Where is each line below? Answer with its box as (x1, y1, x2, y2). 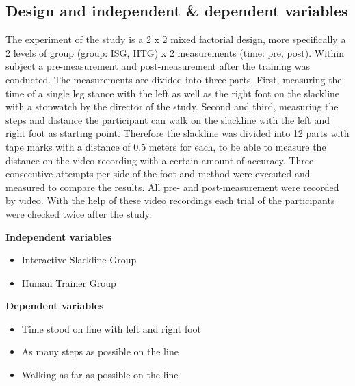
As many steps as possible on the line (21, 344, 179, 359)
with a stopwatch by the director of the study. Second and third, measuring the (5, 99, 339, 114)
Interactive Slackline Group (21, 253, 137, 267)
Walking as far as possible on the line (21, 368, 179, 382)
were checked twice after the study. (5, 206, 152, 220)
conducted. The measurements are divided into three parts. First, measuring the (5, 72, 342, 86)
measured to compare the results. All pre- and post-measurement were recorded (5, 179, 339, 194)
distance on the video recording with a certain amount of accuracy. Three (5, 153, 314, 167)
